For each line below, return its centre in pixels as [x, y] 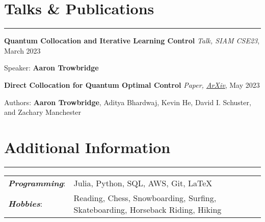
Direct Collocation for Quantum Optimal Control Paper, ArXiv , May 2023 [132, 84]
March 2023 [22, 50]
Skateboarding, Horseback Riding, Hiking [148, 209]
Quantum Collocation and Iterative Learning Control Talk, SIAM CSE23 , [132, 41]
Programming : [37, 183]
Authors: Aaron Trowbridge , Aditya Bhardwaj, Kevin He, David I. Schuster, [128, 102]
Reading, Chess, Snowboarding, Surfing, [145, 198]
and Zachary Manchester [43, 112]
